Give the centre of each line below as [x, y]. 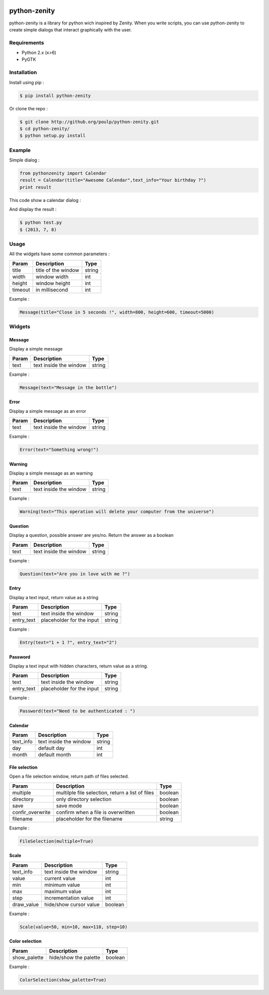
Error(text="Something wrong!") [59, 449]
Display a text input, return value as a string [54, 597]
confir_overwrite [31, 812]
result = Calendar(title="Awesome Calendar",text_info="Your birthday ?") [113, 180]
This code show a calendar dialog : [45, 200]
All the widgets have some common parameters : [59, 254]
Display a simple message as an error [48, 411]
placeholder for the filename [89, 819]
